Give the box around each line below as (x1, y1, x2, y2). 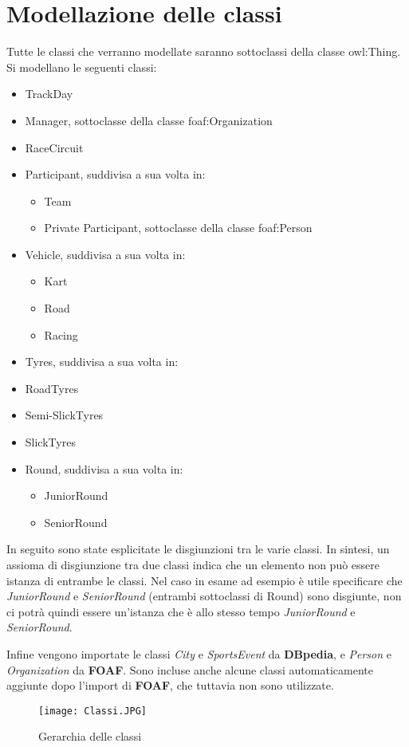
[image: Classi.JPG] (38, 705, 147, 717)
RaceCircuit (25, 139, 84, 155)
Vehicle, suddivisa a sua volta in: (25, 246, 186, 262)
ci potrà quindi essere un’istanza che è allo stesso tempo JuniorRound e (6, 603, 356, 619)
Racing (44, 326, 78, 343)
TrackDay (25, 85, 73, 102)
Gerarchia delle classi (38, 728, 142, 745)
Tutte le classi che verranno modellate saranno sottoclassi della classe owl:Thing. (6, 43, 401, 60)
